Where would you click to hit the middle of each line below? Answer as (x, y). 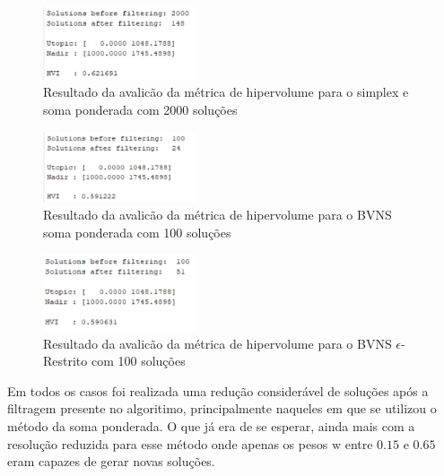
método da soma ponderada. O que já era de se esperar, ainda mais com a (211, 426)
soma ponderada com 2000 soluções (140, 110)
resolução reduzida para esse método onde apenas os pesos (168, 443)
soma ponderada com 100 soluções (137, 233)
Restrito (65, 361)
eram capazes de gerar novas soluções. (111, 461)
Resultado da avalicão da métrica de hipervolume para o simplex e (226, 92)
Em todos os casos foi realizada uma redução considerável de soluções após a (218, 390)
